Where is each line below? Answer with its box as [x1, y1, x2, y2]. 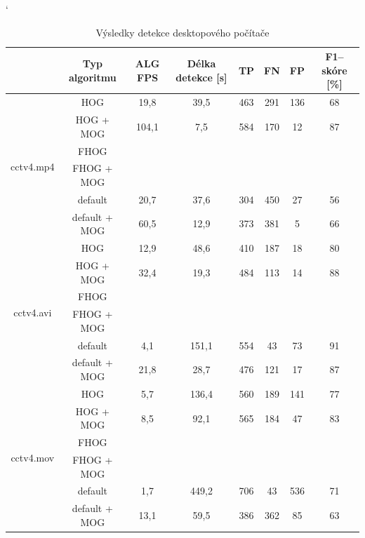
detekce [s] [175, 69, 227, 84]
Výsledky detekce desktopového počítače [95, 25, 270, 39]
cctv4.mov [11, 450, 55, 465]
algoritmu [68, 69, 117, 84]
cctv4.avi [13, 304, 52, 319]
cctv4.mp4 [11, 159, 55, 173]
